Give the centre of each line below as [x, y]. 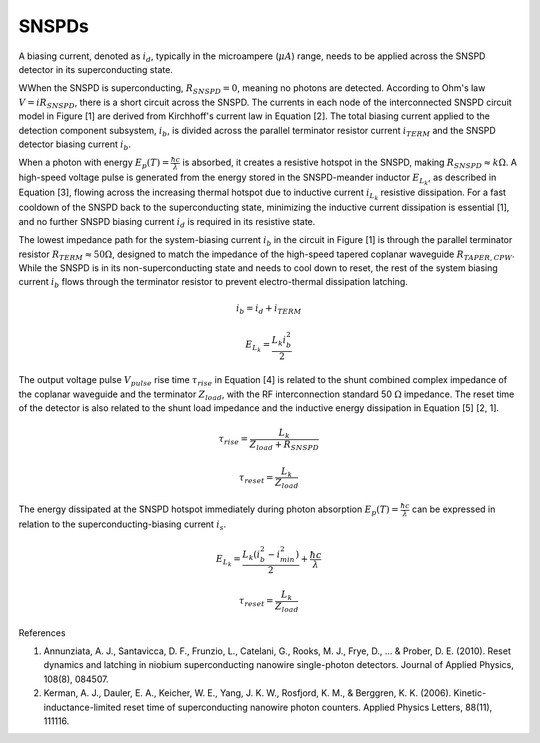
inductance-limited [82, 707]
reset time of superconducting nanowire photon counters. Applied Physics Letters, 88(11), [308, 707]
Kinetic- [470, 693]
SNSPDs [54, 26]
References [42, 632]
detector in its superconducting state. [96, 69]
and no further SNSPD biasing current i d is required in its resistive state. [167, 222]
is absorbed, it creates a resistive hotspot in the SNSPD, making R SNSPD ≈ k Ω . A [349, 163]
